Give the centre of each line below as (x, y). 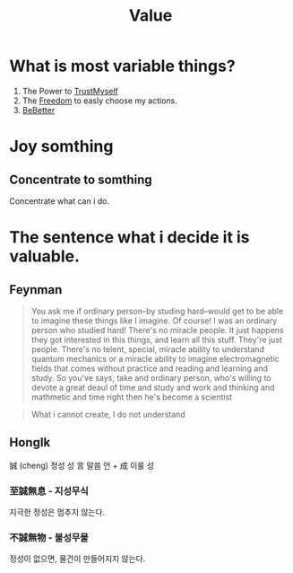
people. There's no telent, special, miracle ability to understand (147, 349)
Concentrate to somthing (81, 179)
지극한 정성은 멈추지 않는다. (57, 512)
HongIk (30, 442)
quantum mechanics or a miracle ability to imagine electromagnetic (155, 358)
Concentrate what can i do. (60, 201)
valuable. (45, 256)
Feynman (36, 290)
